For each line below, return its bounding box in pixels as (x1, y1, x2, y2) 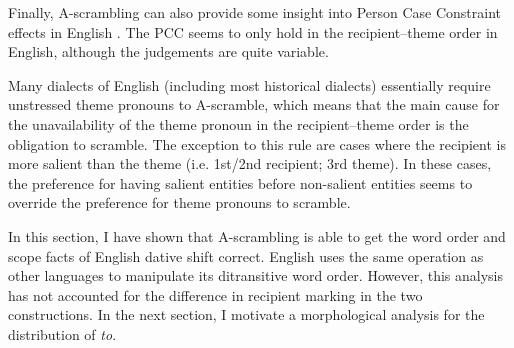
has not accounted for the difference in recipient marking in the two (8, 284, 423, 305)
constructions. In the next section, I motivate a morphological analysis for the (8, 304, 485, 325)
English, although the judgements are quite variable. (8, 41, 329, 62)
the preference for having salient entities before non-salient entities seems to (8, 172, 473, 193)
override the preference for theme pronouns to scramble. (8, 192, 351, 213)
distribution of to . (8, 323, 117, 344)
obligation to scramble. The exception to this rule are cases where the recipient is (8, 133, 506, 154)
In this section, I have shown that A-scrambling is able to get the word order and (8, 225, 506, 246)
